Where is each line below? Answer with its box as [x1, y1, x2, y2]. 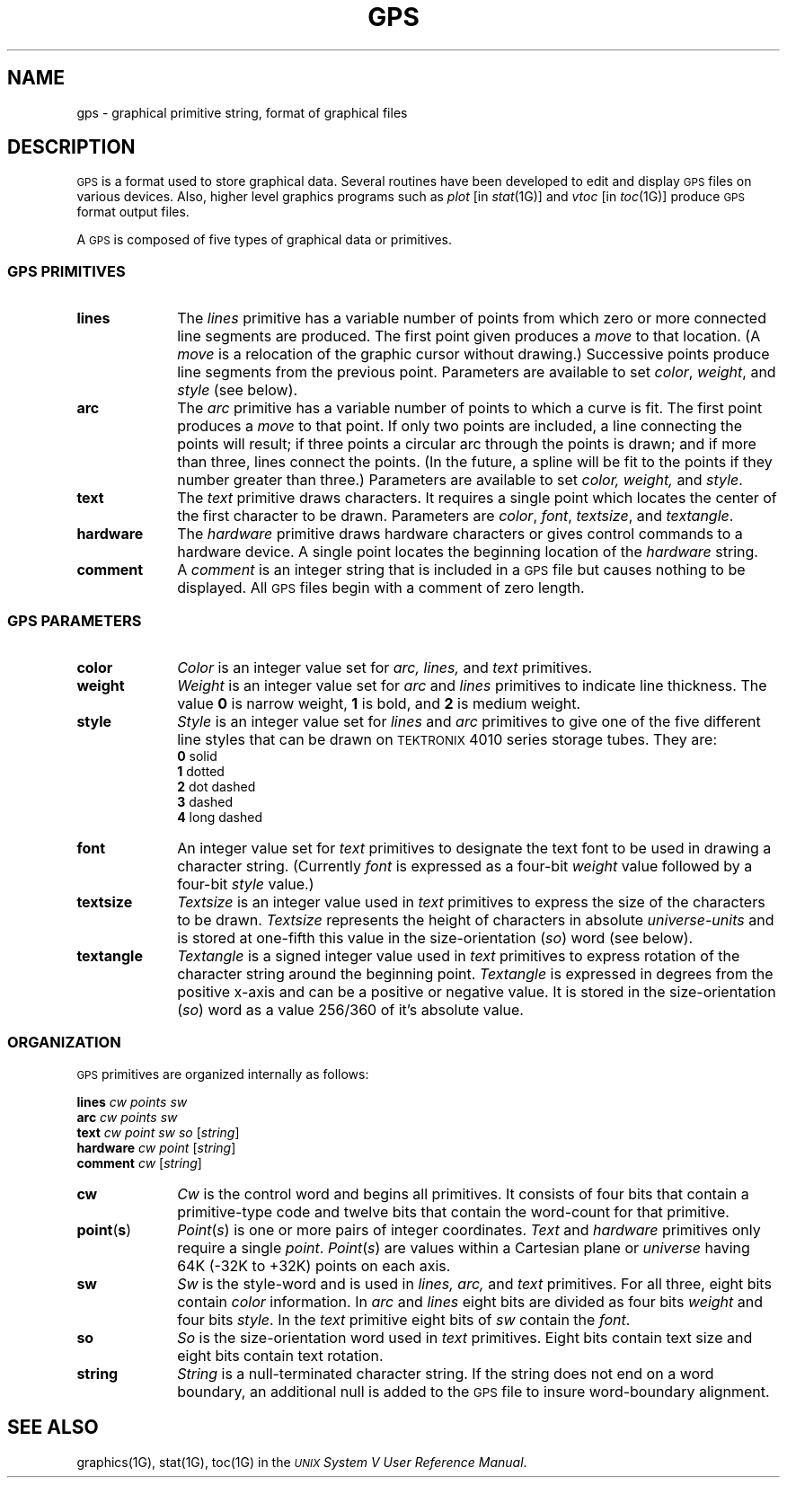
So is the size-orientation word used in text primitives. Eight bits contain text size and [177, 1328, 753, 1347]
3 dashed [177, 793, 234, 809]
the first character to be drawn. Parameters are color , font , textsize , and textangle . [177, 507, 734, 526]
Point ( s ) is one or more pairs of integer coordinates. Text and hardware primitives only [177, 1220, 761, 1239]
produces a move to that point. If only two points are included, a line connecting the [177, 417, 743, 436]
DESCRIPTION [7, 136, 136, 159]
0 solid [177, 747, 217, 764]
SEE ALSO [7, 1416, 99, 1439]
